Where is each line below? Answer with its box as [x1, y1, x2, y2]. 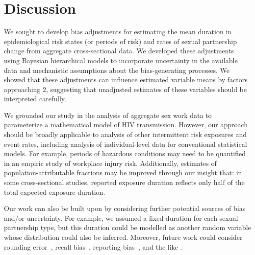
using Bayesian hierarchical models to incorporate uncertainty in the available [4, 55, 238, 65]
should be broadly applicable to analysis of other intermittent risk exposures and [4, 129, 247, 139]
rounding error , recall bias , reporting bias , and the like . [4, 241, 182, 252]
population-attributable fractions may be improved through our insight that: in [4, 167, 242, 178]
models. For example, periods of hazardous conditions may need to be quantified [4, 148, 246, 159]
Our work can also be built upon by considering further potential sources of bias [4, 203, 246, 213]
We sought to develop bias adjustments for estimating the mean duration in [4, 26, 232, 37]
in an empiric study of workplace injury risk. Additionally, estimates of [4, 158, 217, 168]
